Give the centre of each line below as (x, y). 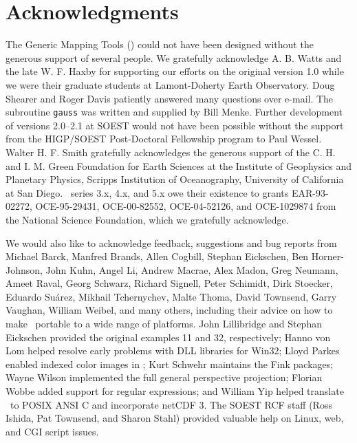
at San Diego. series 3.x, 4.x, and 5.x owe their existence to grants (147, 192)
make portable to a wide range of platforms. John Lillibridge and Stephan (164, 324)
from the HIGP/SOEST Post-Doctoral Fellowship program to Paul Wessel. (164, 139)
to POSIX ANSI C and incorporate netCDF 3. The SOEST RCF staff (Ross (171, 404)
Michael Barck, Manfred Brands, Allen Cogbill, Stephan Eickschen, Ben (157, 256)
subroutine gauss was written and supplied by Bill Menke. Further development (174, 112)
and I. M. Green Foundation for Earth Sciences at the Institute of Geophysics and (179, 165)
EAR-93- (310, 192)
